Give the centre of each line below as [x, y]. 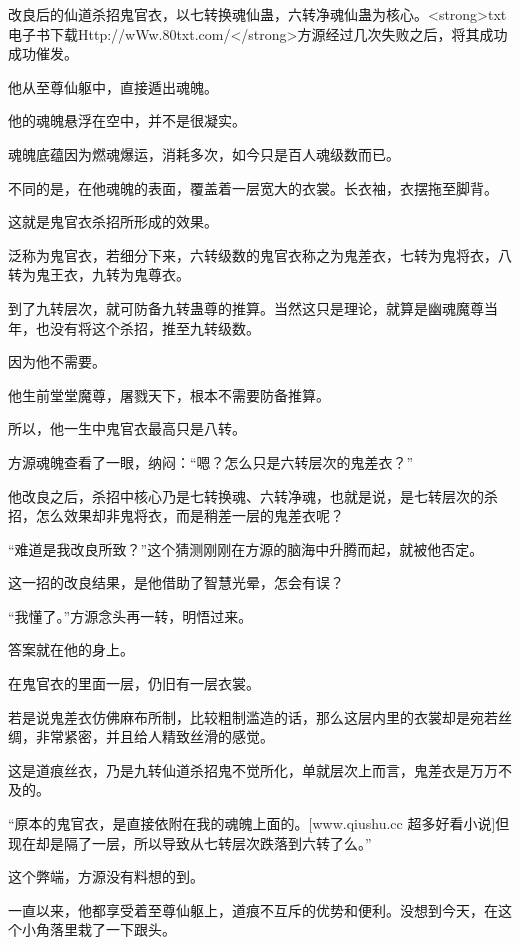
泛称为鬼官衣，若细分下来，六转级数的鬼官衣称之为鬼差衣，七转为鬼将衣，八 [260, 254]
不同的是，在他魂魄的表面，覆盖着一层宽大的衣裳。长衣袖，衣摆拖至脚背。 [253, 187]
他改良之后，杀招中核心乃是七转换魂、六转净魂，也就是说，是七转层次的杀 [253, 495]
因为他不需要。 [57, 361]
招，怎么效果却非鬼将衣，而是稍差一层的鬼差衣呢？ [176, 515]
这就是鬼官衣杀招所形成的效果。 [113, 221]
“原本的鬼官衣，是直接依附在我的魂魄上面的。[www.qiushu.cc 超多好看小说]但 [259, 823]
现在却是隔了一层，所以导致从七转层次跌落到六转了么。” [190, 842]
